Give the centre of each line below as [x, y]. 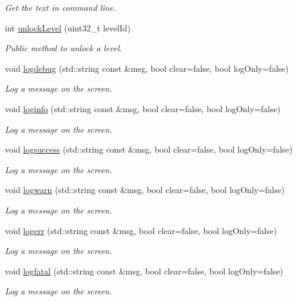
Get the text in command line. [61, 7]
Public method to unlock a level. [64, 48]
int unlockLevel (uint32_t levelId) [68, 27]
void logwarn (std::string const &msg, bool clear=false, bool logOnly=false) [145, 190]
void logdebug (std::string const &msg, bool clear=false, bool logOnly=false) [147, 68]
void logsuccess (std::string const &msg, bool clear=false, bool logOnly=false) [149, 149]
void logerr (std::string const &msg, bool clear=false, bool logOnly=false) [141, 230]
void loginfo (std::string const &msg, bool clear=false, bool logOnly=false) [143, 108]
